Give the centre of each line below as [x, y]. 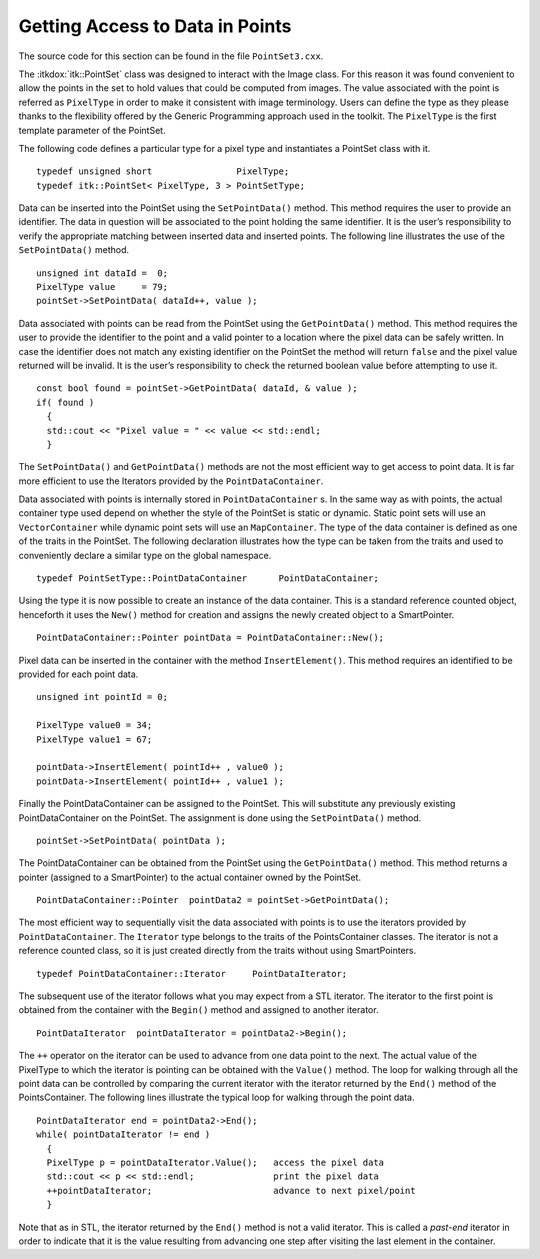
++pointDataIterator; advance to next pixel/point [231, 1190]
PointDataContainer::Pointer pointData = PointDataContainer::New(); [210, 638]
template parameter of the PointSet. [92, 130]
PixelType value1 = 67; [94, 739]
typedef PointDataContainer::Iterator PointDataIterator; [192, 973]
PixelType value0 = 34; [94, 725]
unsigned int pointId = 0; [102, 697]
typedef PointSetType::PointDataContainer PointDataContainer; [207, 578]
